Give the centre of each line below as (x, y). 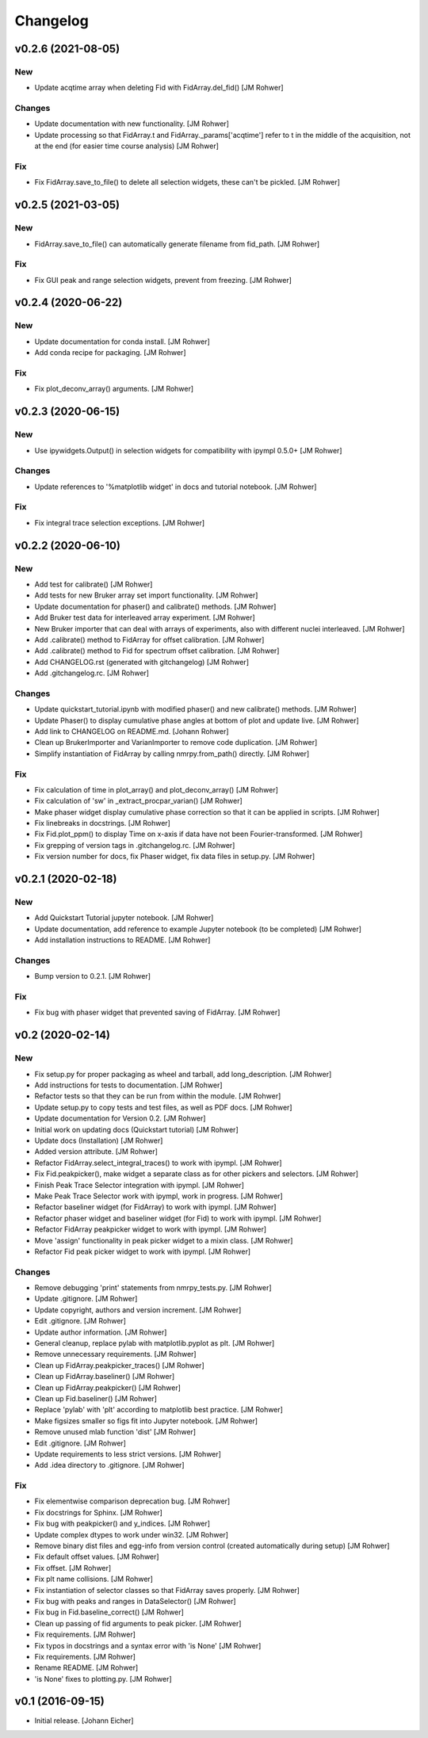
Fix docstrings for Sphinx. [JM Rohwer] (98, 1512)
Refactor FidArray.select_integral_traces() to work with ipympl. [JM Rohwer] (158, 1163)
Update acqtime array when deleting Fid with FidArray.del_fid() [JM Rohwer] (159, 88)
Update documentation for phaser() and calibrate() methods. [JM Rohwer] (155, 606)
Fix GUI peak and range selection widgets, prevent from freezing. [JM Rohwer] (163, 280)
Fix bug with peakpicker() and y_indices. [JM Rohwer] (122, 1524)
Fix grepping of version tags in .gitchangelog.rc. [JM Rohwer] (135, 845)
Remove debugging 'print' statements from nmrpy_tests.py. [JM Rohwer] (153, 1288)
